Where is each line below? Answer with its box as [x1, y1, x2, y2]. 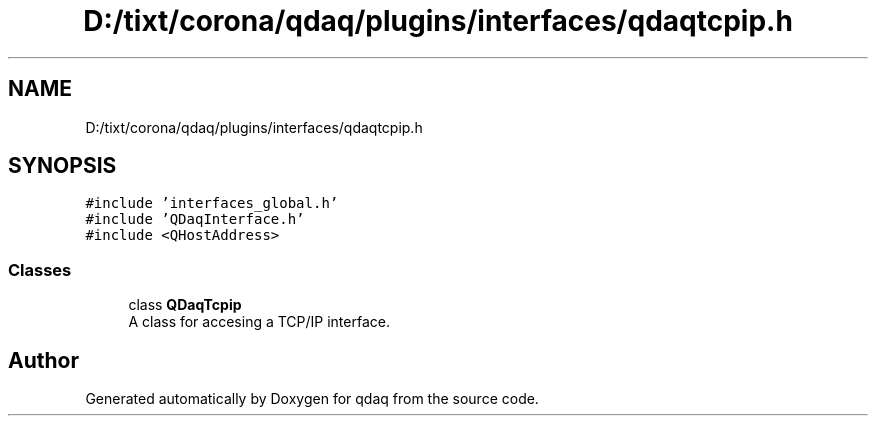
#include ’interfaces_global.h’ [85, 195, 339, 212]
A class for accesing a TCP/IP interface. [128, 313, 390, 331]
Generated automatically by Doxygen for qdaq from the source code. [85, 390, 539, 408]
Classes [8, 259, 72, 280]
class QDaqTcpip [128, 296, 242, 314]
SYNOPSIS [8, 153, 117, 179]
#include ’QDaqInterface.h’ [85, 211, 305, 228]
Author [8, 347, 79, 373]
